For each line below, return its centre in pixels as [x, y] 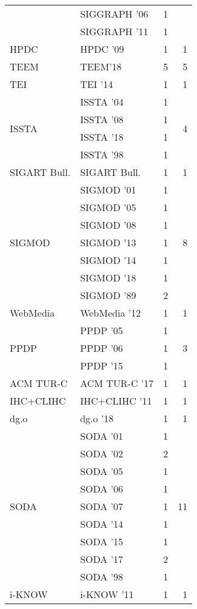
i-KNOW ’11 [107, 594]
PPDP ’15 [102, 365]
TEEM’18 [101, 66]
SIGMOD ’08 [108, 225]
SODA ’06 [102, 489]
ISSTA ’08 [102, 119]
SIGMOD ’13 [108, 242]
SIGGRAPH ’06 [114, 14]
